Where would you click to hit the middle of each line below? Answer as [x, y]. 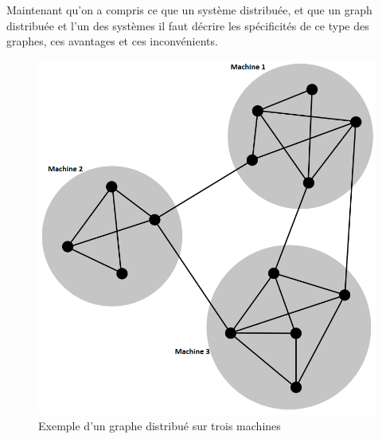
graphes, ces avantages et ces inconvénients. [112, 41]
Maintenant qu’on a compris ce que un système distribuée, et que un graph [189, 10]
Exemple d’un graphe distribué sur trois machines [160, 426]
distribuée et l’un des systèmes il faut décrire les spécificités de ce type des [188, 25]
